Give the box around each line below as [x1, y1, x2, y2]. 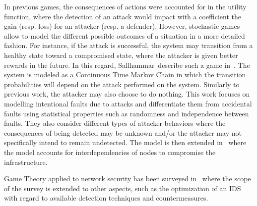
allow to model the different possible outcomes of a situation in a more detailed [4, 30, 245, 41]
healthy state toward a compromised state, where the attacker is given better [4, 50, 238, 60]
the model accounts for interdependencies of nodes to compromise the [4, 147, 216, 157]
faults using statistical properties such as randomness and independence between [4, 108, 249, 118]
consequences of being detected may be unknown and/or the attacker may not [4, 127, 242, 138]
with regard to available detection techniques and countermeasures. [4, 193, 208, 203]
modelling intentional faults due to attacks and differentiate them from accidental [4, 98, 252, 108]
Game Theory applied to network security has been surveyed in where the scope [4, 173, 251, 184]
